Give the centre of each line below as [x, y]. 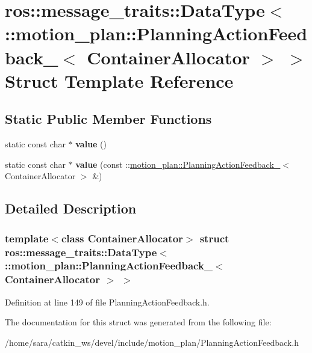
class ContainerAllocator [122, 238]
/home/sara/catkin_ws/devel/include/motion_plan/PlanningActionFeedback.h [152, 342]
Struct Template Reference [119, 80]
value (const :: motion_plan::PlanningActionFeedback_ [178, 164]
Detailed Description [71, 208]
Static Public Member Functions [108, 119]
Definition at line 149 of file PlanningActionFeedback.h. [107, 302]
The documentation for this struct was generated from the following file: [138, 322]
